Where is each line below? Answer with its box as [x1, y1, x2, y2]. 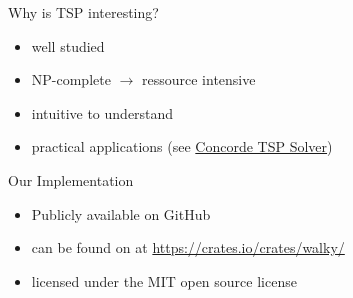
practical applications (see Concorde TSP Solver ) [31, 136, 333, 157]
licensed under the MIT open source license [31, 270, 297, 291]
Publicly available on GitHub [31, 203, 211, 224]
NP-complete [31, 69, 111, 90]
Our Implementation [8, 169, 134, 190]
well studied [31, 35, 105, 56]
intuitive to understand [31, 102, 174, 123]
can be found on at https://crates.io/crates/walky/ [31, 237, 345, 258]
